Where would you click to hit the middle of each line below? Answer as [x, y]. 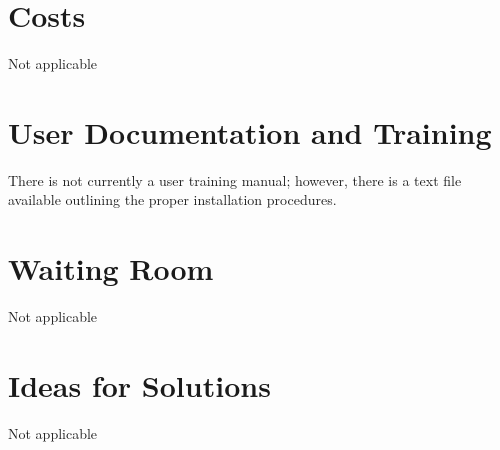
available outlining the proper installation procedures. [172, 199]
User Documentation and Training [250, 131]
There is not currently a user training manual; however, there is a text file [235, 179]
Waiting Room [111, 268]
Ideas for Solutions [139, 384]
